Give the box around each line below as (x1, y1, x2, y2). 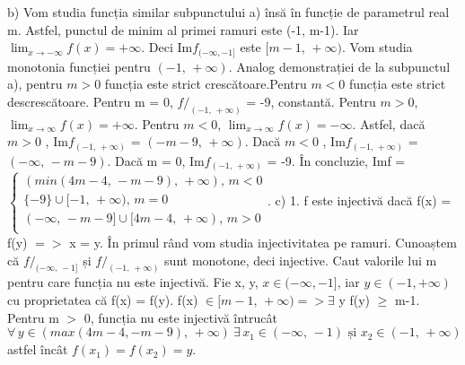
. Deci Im (141, 38, 193, 56)
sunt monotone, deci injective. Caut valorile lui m (164, 250, 437, 269)
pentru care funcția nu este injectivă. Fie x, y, (7, 273, 259, 291)
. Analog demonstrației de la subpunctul (228, 56, 451, 75)
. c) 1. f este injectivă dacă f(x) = (268, 191, 452, 210)
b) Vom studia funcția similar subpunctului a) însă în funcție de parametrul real (7, 3, 450, 21)
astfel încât (7, 340, 68, 359)
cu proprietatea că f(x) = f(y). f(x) (7, 290, 198, 309)
